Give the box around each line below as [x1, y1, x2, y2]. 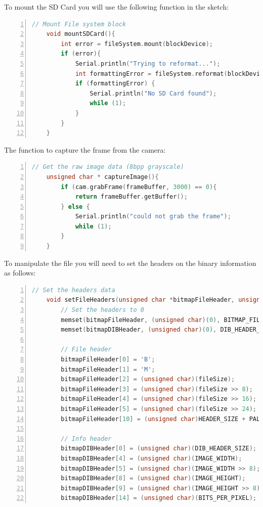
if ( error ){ [61, 50, 101, 58]
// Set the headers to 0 [61, 306, 144, 314]
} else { [61, 203, 90, 210]
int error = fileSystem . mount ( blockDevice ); [61, 40, 213, 48]
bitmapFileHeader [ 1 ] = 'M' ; [61, 365, 155, 373]
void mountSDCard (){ [46, 30, 115, 38]
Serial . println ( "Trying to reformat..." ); [75, 60, 221, 67]
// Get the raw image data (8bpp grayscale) [32, 163, 184, 171]
